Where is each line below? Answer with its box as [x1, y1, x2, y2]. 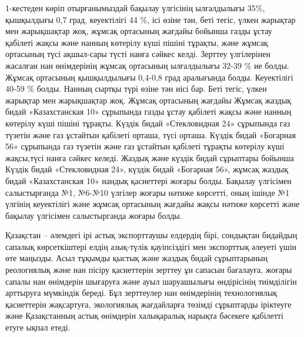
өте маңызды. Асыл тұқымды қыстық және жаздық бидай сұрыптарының [5, 252, 268, 264]
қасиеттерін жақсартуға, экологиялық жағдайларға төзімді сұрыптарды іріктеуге [5, 298, 292, 310]
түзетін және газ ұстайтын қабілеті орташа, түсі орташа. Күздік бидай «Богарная [5, 128, 296, 141]
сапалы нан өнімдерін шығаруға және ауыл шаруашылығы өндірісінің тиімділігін [5, 275, 297, 287]
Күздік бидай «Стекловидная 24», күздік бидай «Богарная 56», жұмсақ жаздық [5, 163, 288, 175]
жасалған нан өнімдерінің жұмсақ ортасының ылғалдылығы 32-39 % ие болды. [5, 59, 289, 71]
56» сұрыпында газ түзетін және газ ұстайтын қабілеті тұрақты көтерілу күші [5, 140, 285, 152]
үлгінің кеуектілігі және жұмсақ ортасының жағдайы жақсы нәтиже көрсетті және [5, 198, 300, 210]
